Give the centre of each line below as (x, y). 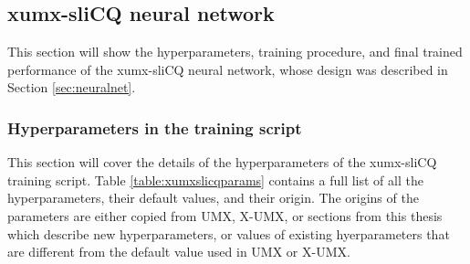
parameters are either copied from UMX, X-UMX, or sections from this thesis (225, 215)
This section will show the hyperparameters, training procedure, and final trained (235, 52)
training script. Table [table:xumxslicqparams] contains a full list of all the (215, 180)
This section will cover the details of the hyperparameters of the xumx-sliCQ (222, 162)
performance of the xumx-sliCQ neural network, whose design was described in (228, 69)
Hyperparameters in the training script (155, 127)
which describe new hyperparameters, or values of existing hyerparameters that (229, 233)
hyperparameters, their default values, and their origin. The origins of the (213, 198)
